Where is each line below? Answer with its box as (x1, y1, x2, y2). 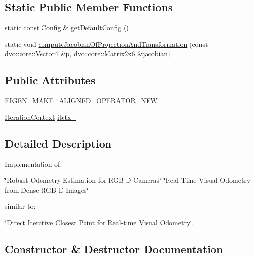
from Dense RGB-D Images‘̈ (5, 184, 89, 194)
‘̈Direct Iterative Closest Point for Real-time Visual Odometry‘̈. (5, 217, 194, 227)
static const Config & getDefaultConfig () (5, 22, 129, 33)
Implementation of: (5, 158, 62, 169)
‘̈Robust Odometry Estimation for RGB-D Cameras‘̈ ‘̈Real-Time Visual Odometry (5, 175, 251, 185)
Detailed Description (5, 135, 112, 150)
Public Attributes (5, 72, 96, 87)
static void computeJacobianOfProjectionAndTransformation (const (5, 39, 208, 49)
